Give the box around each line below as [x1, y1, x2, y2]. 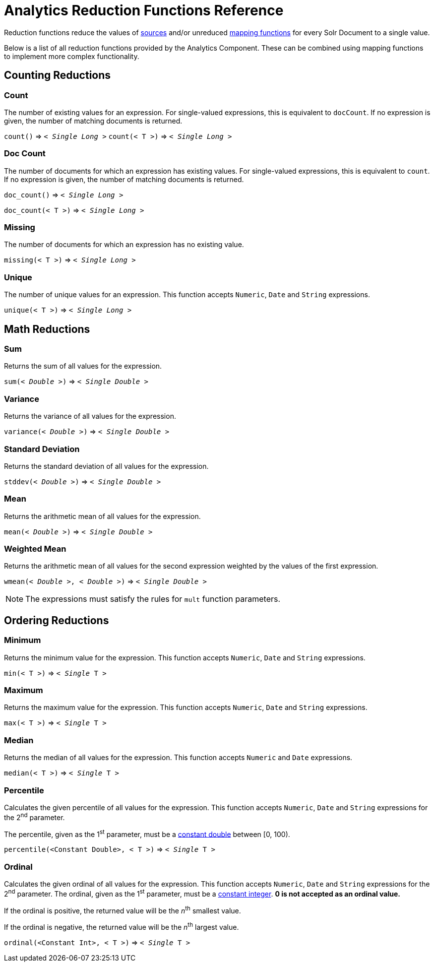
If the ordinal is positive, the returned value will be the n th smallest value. [4, 904, 241, 915]
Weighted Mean [4, 544, 66, 554]
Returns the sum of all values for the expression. [4, 362, 162, 371]
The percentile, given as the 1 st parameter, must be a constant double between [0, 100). [4, 828, 290, 838]
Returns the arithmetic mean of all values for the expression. [4, 512, 201, 520]
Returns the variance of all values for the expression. [4, 412, 176, 421]
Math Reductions [4, 322, 90, 335]
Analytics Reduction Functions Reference [4, 2, 284, 19]
